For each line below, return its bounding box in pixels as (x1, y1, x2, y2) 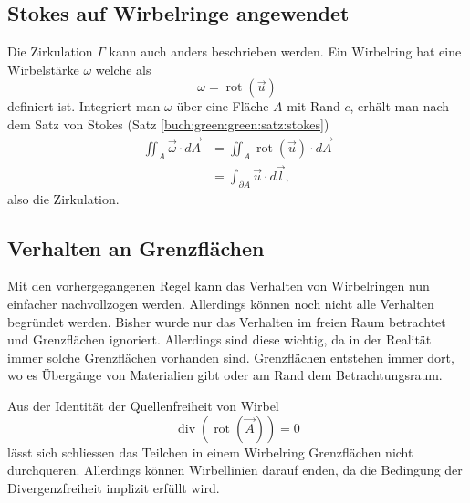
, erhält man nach (350, 97, 450, 116)
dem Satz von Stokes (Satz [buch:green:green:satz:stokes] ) (7, 114, 329, 133)
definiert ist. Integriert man (7, 97, 161, 116)
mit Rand (287, 97, 340, 116)
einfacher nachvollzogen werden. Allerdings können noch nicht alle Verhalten (7, 294, 434, 313)
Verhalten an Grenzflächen (7, 233, 265, 262)
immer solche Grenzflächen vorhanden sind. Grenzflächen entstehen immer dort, (7, 347, 454, 366)
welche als (95, 59, 151, 78)
